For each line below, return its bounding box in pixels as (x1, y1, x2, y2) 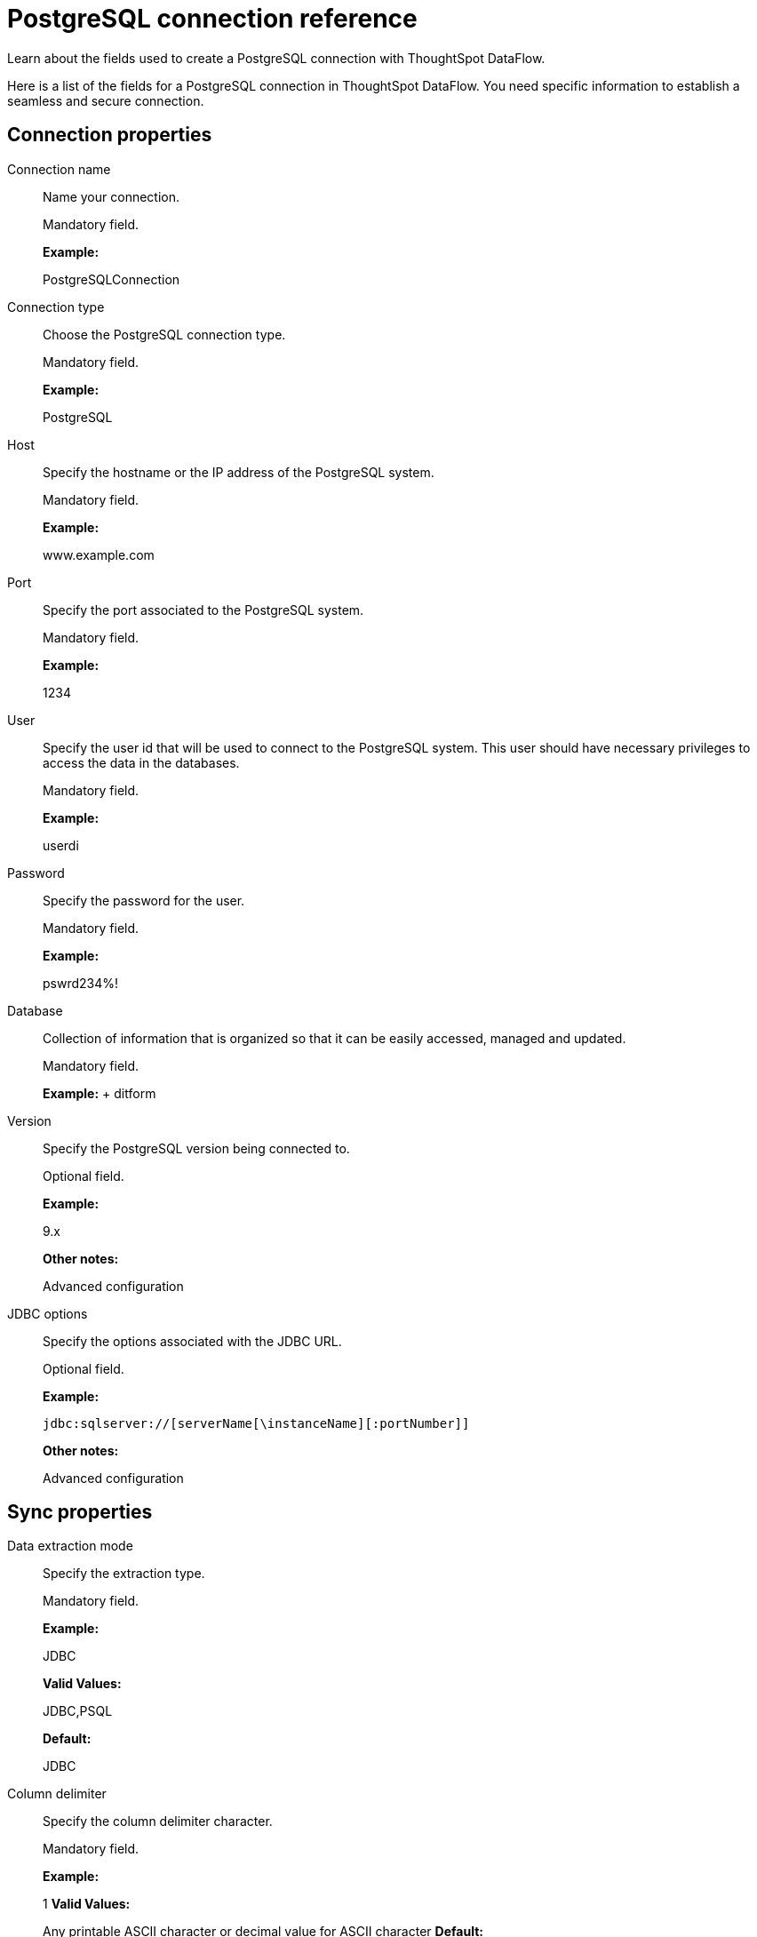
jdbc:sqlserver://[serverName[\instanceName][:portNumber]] (43, 1415, 470, 1431)
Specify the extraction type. (43, 1566, 205, 1582)
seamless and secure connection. (7, 92, 204, 108)
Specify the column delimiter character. (43, 1813, 273, 1829)
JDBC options (7, 1305, 88, 1321)
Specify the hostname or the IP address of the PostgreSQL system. (43, 464, 434, 480)
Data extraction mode (7, 1538, 133, 1554)
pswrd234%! (43, 975, 119, 991)
